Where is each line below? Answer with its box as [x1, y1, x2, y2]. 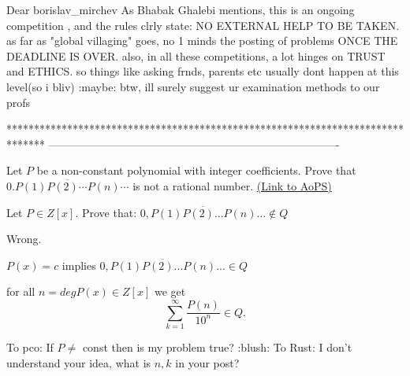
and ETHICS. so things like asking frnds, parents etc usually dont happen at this [6, 63, 399, 79]
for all [6, 283, 35, 300]
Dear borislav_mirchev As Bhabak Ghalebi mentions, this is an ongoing [6, 2, 355, 17]
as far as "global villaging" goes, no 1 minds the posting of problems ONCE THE [6, 32, 398, 49]
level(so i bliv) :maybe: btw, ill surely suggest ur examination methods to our [6, 78, 380, 94]
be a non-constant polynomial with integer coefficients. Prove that [36, 162, 356, 179]
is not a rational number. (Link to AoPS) [132, 177, 332, 194]
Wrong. [6, 230, 42, 247]
